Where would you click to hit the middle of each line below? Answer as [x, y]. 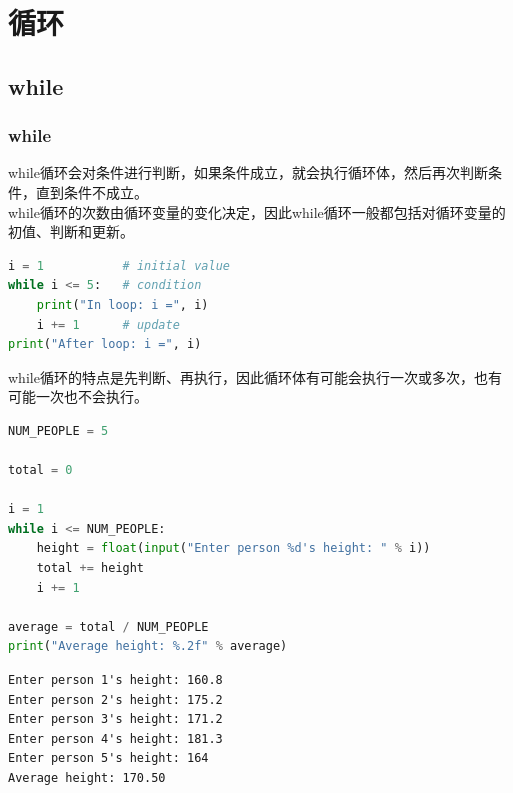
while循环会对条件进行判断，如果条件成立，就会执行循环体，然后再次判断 [248, 172]
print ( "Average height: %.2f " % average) [148, 646]
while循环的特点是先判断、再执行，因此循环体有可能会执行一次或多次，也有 [255, 376]
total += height [90, 568]
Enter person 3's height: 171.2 [115, 719]
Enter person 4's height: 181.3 [115, 738]
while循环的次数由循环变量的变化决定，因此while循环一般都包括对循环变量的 [257, 211]
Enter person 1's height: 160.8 [115, 680]
